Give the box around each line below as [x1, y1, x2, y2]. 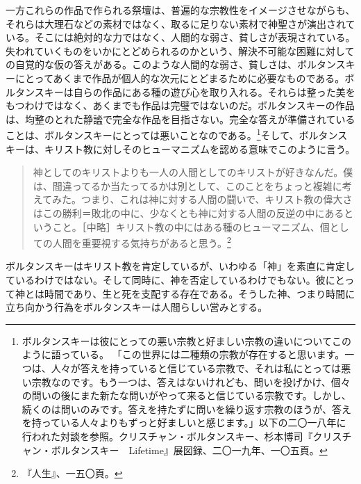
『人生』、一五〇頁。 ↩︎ [22, 466, 123, 481]
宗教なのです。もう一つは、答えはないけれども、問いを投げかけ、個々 [31, 374, 351, 389]
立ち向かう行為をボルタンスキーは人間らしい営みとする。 [6, 300, 268, 314]
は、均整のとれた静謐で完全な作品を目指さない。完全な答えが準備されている [6, 111, 355, 126]
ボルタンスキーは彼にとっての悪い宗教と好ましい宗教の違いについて [22, 333, 332, 348]
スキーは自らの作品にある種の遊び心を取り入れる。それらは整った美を [34, 84, 355, 99]
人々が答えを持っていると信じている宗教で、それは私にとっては [51, 360, 342, 375]
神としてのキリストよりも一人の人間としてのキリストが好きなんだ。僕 [33, 165, 353, 179]
